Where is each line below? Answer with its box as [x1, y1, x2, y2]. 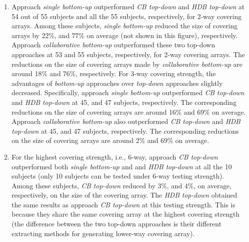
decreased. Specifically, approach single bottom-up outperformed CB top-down [11, 87, 245, 98]
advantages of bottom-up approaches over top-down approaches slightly [11, 78, 223, 88]
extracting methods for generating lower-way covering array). [11, 228, 195, 238]
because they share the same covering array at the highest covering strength [11, 209, 240, 219]
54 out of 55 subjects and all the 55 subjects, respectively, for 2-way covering [11, 11, 242, 21]
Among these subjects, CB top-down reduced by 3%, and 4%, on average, [11, 180, 232, 190]
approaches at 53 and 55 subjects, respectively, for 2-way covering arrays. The [11, 49, 245, 59]
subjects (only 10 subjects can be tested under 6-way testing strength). [11, 171, 225, 181]
